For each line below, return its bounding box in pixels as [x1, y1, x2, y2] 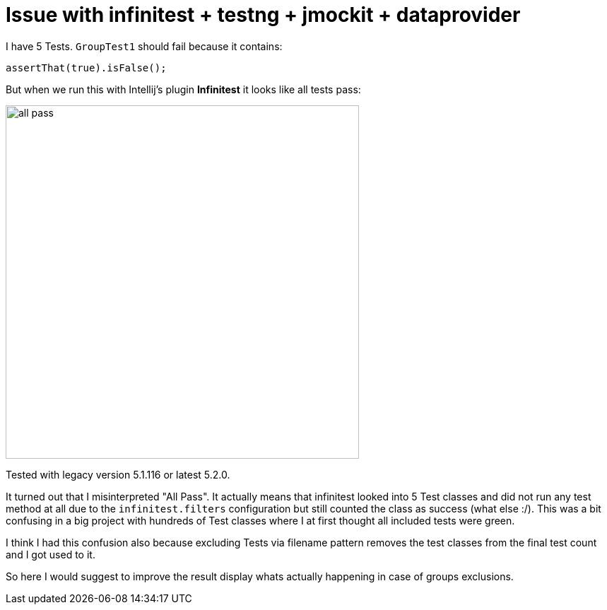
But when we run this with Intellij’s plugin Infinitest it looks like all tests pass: [6, 83, 361, 95]
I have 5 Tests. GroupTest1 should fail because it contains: [6, 40, 283, 52]
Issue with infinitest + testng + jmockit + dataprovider [6, 3, 521, 27]
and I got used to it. [6, 548, 95, 561]
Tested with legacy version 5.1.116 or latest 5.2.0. [6, 468, 230, 481]
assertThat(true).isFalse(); [6, 61, 167, 74]
